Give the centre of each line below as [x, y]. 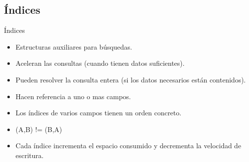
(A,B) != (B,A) [39, 129]
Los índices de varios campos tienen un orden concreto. [98, 113]
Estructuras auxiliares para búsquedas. [74, 46]
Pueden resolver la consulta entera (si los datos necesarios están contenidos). [131, 79]
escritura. [29, 155]
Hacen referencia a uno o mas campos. [73, 96]
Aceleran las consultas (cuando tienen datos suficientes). [100, 63]
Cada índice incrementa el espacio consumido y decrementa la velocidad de [128, 146]
